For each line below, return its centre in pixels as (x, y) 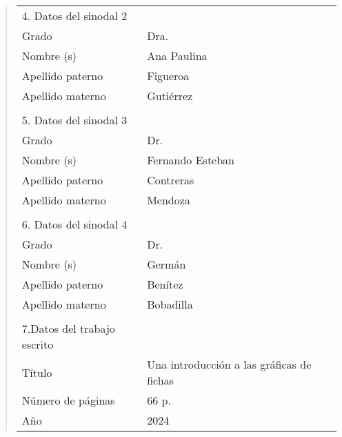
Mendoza (169, 200)
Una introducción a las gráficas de (229, 364)
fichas (160, 380)
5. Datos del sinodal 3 (74, 120)
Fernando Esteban (191, 160)
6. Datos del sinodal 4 (74, 224)
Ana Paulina (177, 56)
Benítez (165, 284)
